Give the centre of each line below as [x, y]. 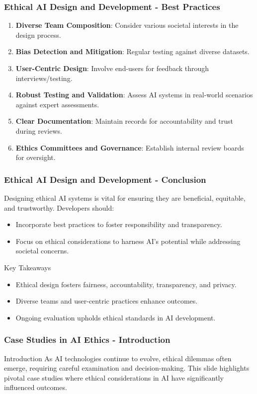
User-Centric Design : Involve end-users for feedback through [112, 68]
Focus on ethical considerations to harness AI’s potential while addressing [128, 241]
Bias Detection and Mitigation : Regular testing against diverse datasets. [132, 51]
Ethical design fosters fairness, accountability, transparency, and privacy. [126, 284]
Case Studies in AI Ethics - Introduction [87, 340]
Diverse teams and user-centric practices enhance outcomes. [107, 301]
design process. [38, 35]
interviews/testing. [44, 78]
